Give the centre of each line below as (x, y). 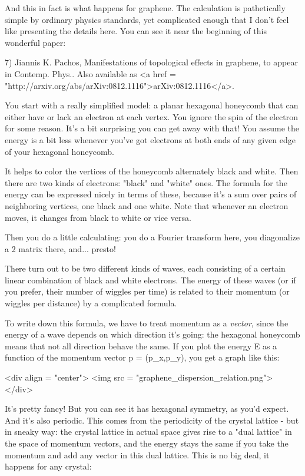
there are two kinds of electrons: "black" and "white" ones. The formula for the (146, 182)
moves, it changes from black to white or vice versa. (98, 217)
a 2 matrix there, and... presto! (60, 248)
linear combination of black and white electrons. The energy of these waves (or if (150, 280)
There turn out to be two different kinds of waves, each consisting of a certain (145, 268)
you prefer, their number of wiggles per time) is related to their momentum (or (147, 291)
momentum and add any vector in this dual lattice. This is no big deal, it (137, 454)
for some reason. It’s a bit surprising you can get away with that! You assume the (152, 128)
